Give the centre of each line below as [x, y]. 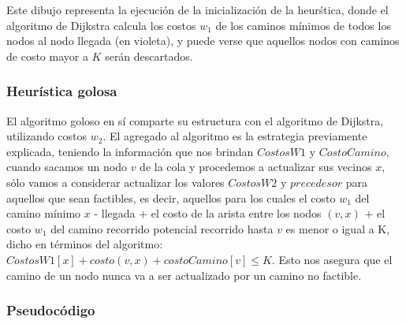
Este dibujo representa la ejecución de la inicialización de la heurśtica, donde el [197, 9]
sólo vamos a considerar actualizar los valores [115, 182]
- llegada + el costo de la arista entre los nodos [208, 213]
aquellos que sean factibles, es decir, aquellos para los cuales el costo [171, 197]
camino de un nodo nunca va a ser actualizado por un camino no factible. [184, 275]
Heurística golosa [62, 91]
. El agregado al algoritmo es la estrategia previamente [235, 136]
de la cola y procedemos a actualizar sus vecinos [256, 167]
